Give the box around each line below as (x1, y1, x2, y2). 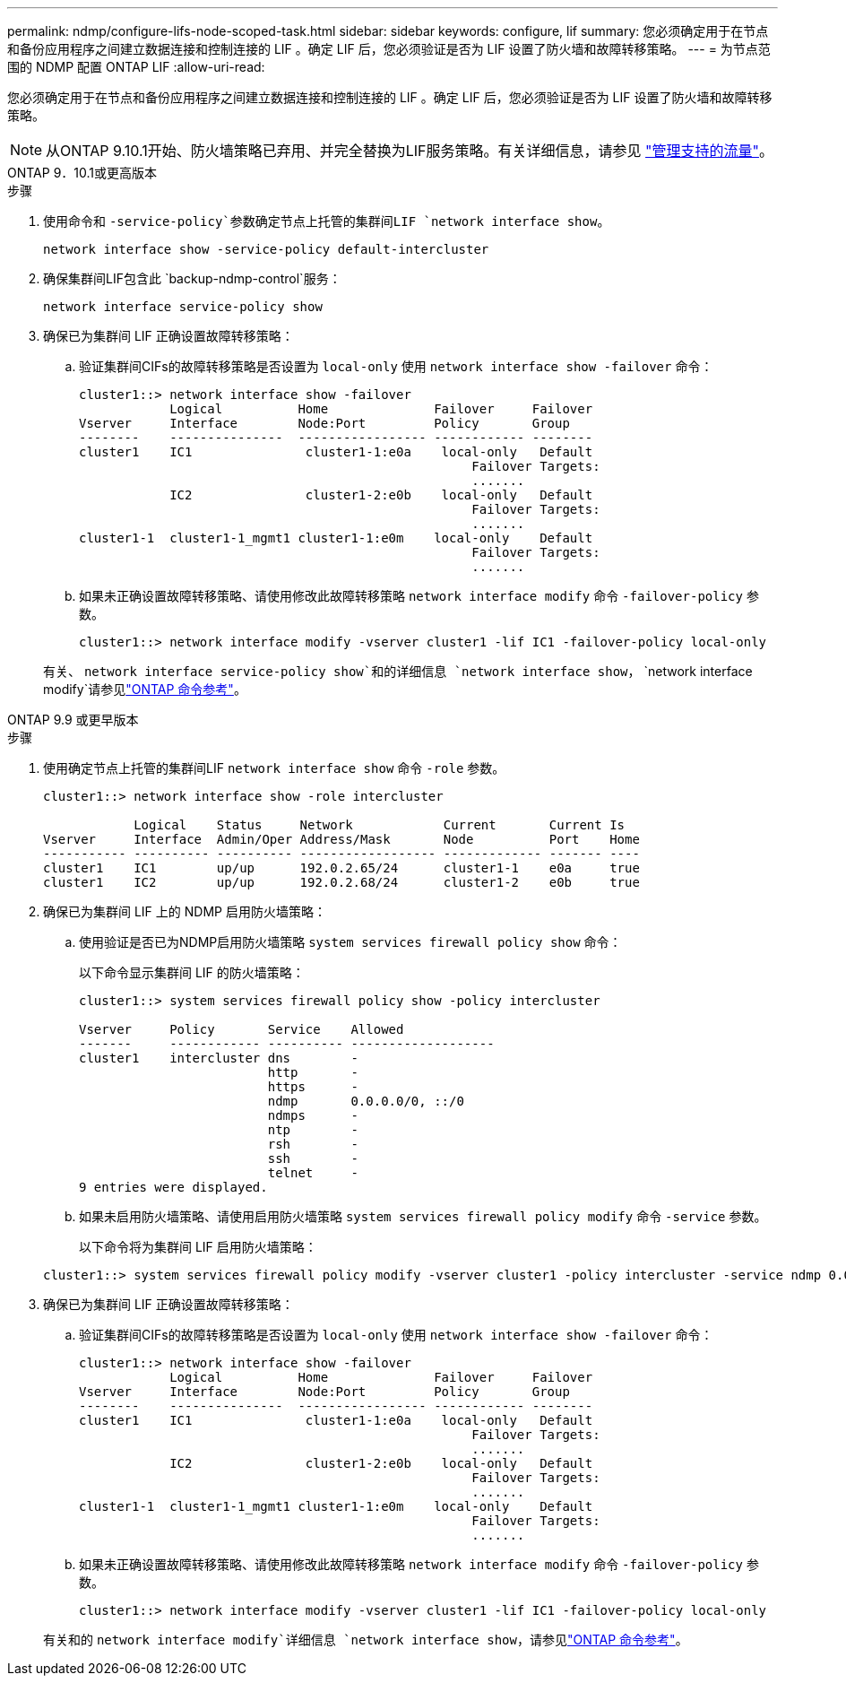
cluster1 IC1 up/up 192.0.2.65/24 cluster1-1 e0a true (43, 861, 640, 875)
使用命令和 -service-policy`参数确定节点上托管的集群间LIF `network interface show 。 (43, 213, 610, 229)
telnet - (267, 1166, 358, 1180)
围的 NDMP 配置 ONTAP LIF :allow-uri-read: (7, 59, 265, 74)
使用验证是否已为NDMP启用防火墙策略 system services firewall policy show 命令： (79, 934, 622, 950)
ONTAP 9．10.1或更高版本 (7, 165, 158, 180)
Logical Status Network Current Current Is (134, 818, 626, 832)
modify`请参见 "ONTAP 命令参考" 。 (43, 681, 246, 697)
